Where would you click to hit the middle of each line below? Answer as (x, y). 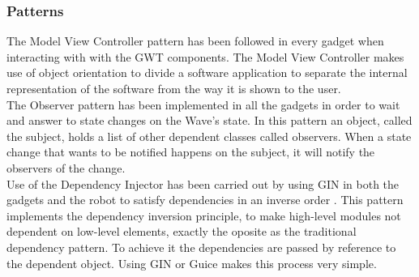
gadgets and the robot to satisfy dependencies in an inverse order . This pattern (205, 200)
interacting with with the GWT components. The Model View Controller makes (205, 56)
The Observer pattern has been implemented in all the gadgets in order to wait (203, 104)
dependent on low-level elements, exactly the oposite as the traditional (182, 231)
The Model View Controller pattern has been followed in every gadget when (195, 41)
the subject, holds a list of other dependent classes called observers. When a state (209, 136)
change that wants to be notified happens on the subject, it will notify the (191, 152)
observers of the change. (66, 167)
